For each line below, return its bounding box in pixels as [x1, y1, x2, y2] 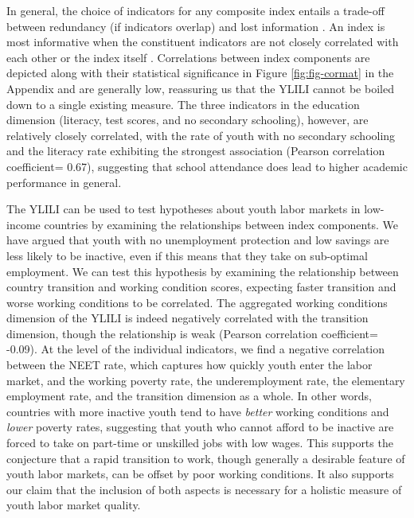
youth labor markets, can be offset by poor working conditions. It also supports [6, 465, 394, 482]
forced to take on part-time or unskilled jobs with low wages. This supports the [6, 434, 393, 451]
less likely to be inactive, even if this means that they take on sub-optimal [6, 247, 368, 263]
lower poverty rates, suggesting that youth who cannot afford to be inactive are [6, 419, 394, 435]
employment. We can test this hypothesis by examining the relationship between [6, 263, 399, 279]
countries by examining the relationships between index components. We [44, 216, 398, 232]
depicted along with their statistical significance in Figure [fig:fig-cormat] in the [6, 64, 394, 81]
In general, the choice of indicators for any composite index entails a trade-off [6, 2, 385, 18]
